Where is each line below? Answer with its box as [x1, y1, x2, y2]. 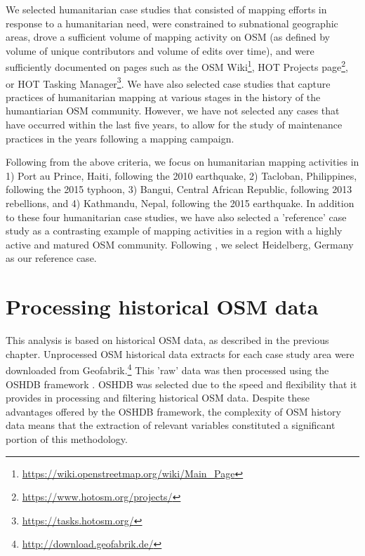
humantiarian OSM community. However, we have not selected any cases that [6, 103, 340, 118]
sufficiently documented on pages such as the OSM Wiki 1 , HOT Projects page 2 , [6, 58, 348, 74]
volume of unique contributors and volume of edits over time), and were [6, 43, 314, 58]
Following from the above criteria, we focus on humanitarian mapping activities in [6, 154, 359, 169]
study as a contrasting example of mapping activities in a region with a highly [6, 223, 343, 238]
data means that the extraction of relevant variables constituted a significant [6, 418, 336, 432]
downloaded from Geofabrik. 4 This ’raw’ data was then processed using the [6, 361, 329, 377]
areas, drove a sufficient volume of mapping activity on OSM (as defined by [6, 29, 330, 44]
